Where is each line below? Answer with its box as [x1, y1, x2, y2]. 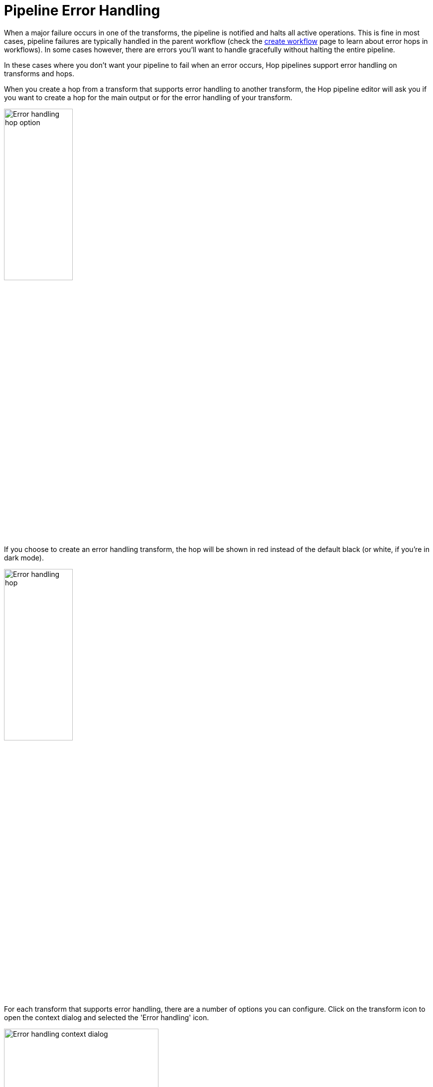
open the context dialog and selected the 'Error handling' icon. [4, 1013, 209, 1022]
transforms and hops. [4, 69, 74, 78]
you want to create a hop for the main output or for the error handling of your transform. [4, 93, 292, 102]
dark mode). [4, 553, 44, 562]
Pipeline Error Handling [4, 2, 160, 19]
